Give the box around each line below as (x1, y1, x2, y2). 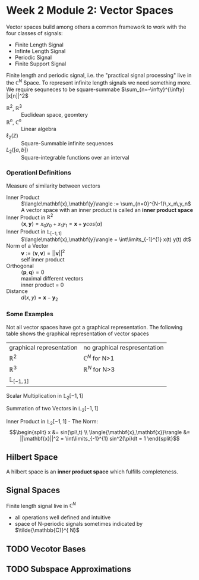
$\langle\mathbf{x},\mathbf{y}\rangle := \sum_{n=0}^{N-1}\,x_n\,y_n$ (21, 200, 191, 207)
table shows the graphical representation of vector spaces (6, 330, 150, 337)
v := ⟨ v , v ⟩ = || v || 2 (21, 248, 65, 257)
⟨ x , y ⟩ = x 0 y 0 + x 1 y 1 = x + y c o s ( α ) (21, 220, 103, 229)
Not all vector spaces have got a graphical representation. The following (6, 323, 183, 330)
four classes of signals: (6, 29, 63, 36)
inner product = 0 (21, 281, 64, 288)
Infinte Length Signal (14, 47, 66, 54)
